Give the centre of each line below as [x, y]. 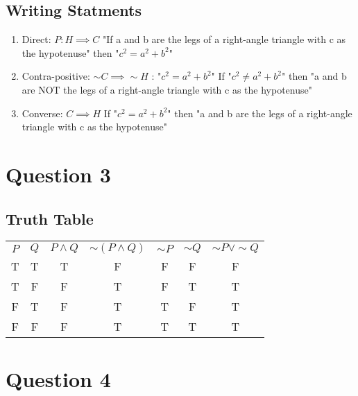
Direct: [36, 39]
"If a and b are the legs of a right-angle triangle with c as [224, 39]
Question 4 [58, 378]
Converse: [42, 113]
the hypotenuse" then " [70, 52]
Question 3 [58, 174]
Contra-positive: [56, 76]
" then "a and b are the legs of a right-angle [260, 113]
